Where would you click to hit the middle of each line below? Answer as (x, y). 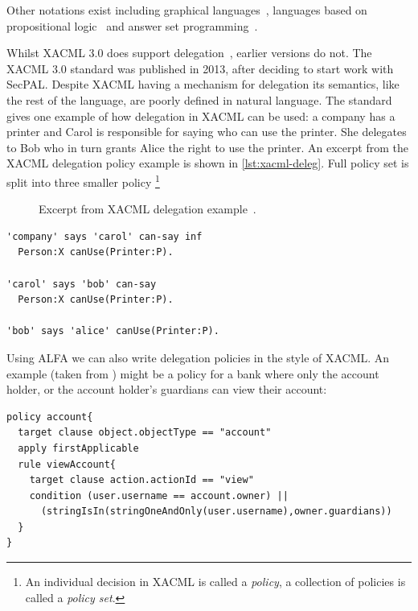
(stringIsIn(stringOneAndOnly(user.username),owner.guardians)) (216, 512)
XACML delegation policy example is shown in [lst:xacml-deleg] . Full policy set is (208, 163)
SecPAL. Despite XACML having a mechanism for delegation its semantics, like (203, 84)
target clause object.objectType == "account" (145, 433)
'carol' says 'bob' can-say (82, 284)
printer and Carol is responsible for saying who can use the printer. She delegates (207, 132)
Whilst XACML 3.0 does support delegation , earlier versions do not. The (189, 53)
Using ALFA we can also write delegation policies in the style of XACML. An (198, 357)
